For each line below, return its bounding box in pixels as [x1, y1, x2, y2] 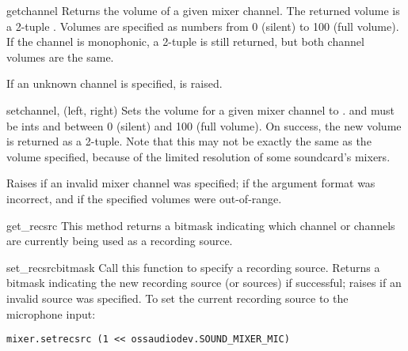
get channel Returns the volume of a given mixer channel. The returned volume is [6, 2, 400, 18]
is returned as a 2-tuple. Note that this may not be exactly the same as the [6, 133, 372, 149]
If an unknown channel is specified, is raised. [6, 75, 223, 92]
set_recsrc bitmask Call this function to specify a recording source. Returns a [6, 259, 380, 275]
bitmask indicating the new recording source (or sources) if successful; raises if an [6, 274, 402, 291]
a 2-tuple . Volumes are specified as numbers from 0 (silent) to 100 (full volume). [6, 17, 399, 34]
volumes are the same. [6, 48, 114, 65]
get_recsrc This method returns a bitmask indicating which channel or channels [6, 217, 395, 233]
